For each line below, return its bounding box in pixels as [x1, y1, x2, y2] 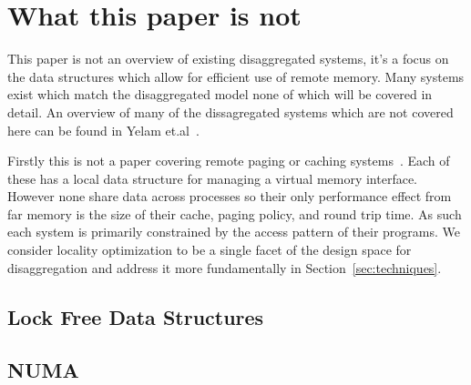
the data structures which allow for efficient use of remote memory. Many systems [7, 66, 465, 86]
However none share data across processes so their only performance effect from [7, 187, 452, 206]
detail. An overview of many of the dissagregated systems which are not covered [7, 102, 454, 121]
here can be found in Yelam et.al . [7, 120, 200, 139]
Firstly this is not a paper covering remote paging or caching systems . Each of [7, 151, 450, 170]
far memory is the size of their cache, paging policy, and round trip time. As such [7, 204, 462, 223]
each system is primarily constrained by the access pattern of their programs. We [7, 222, 460, 241]
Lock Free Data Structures [7, 302, 264, 330]
